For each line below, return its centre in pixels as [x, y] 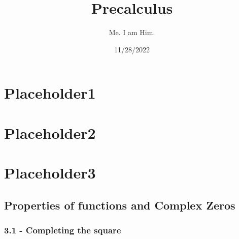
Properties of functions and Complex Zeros [120, 205]
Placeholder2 [50, 132]
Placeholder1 [50, 93]
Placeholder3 [50, 173]
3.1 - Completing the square [63, 230]
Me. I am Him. [132, 32]
